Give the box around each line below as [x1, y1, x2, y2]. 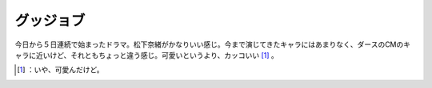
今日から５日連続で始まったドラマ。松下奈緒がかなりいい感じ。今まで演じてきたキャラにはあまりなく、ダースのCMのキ [14, 40, 411, 49]
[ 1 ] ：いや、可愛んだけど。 [17, 65, 104, 75]
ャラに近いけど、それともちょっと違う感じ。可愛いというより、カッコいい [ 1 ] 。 [14, 50, 279, 59]
